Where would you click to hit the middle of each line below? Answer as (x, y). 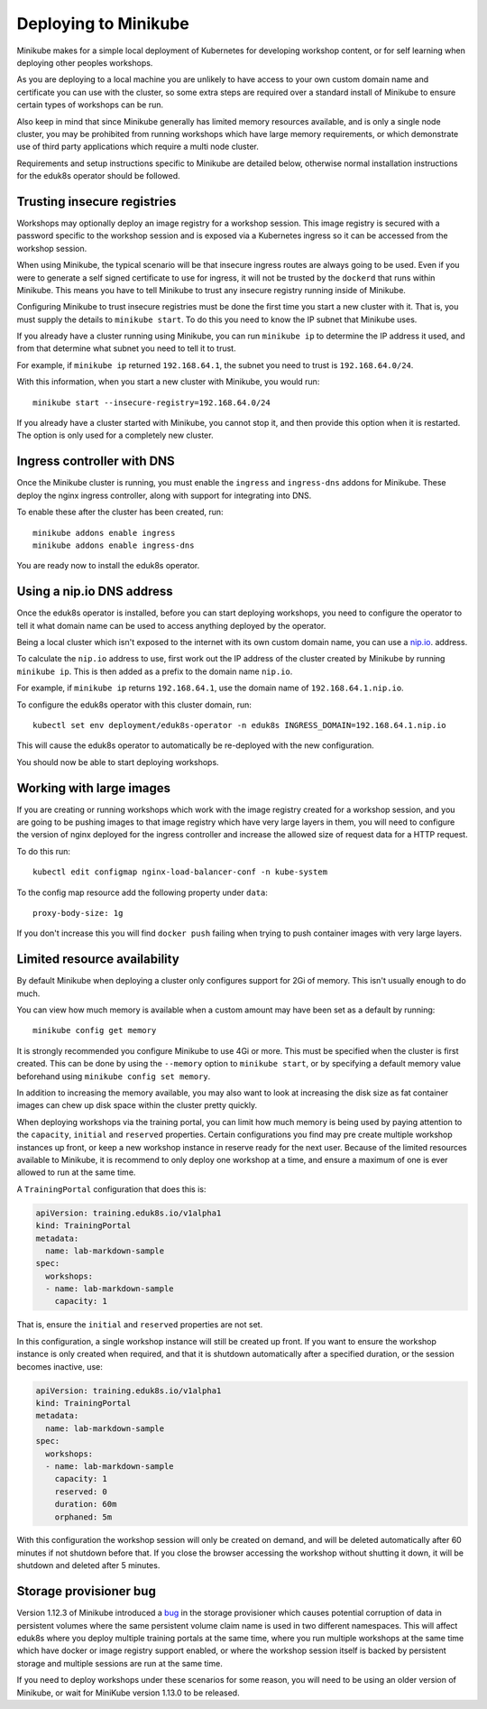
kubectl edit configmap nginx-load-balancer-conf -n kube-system (180, 872)
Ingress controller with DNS (96, 462)
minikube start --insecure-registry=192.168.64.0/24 (152, 402)
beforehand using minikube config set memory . (114, 1076)
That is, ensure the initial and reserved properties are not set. (140, 1325)
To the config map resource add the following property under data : (142, 892)
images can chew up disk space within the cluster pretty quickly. (137, 1105)
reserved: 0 (81, 1492)
